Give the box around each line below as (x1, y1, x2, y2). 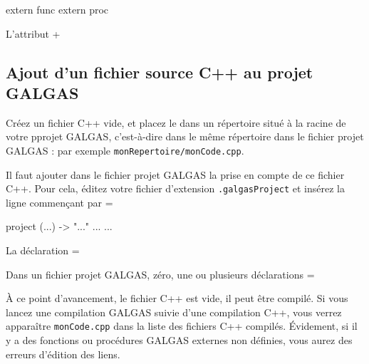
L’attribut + (6, 26, 61, 41)
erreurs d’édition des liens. (6, 346, 120, 361)
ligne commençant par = (6, 194, 113, 209)
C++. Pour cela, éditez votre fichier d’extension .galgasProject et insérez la (6, 181, 345, 196)
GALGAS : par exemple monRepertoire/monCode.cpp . (6, 142, 244, 157)
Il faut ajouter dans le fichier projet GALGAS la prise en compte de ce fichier (6, 167, 345, 182)
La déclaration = (6, 243, 80, 258)
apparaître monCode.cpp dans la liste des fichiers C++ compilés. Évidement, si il (6, 318, 358, 333)
